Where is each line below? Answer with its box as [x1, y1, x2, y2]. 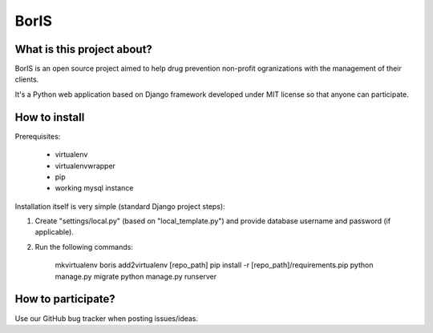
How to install [14, 110, 85, 124]
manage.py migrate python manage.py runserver [55, 271, 216, 281]
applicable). [34, 227, 74, 237]
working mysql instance [55, 183, 134, 193]
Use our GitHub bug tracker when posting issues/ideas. [14, 313, 199, 323]
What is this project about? [14, 42, 152, 56]
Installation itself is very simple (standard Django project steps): [14, 201, 225, 211]
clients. [14, 74, 39, 84]
